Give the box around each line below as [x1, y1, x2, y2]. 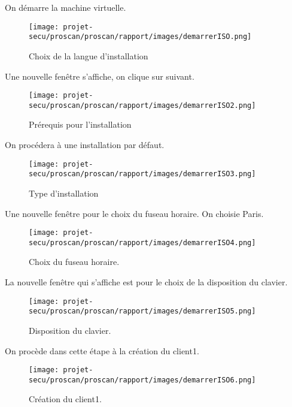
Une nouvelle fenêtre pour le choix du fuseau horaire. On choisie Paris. [5, 207, 264, 219]
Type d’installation [29, 186, 99, 199]
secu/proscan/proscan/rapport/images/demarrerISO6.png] [29, 375, 256, 384]
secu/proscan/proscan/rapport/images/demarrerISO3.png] [29, 170, 256, 179]
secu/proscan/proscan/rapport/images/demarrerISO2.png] [29, 101, 256, 110]
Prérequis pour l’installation [29, 118, 132, 131]
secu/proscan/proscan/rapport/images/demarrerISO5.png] [29, 307, 256, 316]
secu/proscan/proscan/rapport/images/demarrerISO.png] [29, 32, 252, 41]
